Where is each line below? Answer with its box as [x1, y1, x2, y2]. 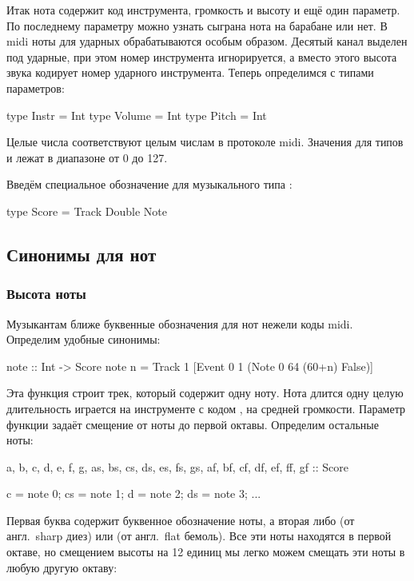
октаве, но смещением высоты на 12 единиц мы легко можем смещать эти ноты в [6, 543, 405, 560]
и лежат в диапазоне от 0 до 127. [6, 149, 168, 165]
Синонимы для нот [6, 241, 157, 266]
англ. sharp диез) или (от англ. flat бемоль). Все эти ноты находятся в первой [6, 527, 392, 544]
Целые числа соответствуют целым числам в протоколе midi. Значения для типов [6, 133, 404, 150]
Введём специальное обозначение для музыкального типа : [6, 176, 293, 193]
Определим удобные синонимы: [6, 331, 161, 348]
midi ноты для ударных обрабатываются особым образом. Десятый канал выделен [6, 33, 408, 50]
